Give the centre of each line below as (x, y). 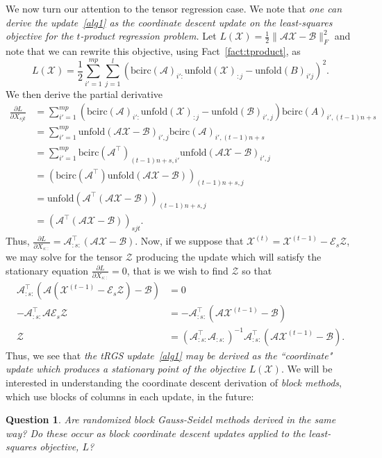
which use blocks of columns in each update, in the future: (130, 396)
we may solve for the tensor (64, 256)
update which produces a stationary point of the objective (126, 369)
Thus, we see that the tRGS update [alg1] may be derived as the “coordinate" (169, 355)
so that (257, 270)
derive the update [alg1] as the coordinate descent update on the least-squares (169, 22)
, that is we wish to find (177, 270)
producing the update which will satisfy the (229, 256)
